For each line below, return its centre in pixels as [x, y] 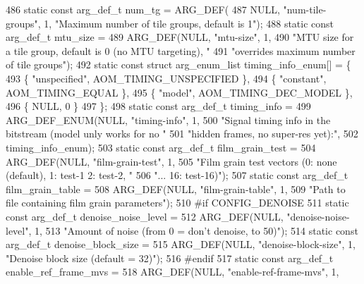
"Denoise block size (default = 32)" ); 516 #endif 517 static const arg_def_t [170, 258]
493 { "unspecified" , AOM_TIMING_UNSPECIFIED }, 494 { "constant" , [166, 78]
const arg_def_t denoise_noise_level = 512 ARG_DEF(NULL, [145, 216]
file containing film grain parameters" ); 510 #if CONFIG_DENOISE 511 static [177, 203]
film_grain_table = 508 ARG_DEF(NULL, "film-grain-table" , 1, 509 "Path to [176, 189]
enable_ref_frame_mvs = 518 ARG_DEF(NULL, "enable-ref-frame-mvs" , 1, [172, 272]
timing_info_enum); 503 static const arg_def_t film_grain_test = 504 [161, 147]
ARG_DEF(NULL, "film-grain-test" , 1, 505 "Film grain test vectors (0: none [171, 161]
